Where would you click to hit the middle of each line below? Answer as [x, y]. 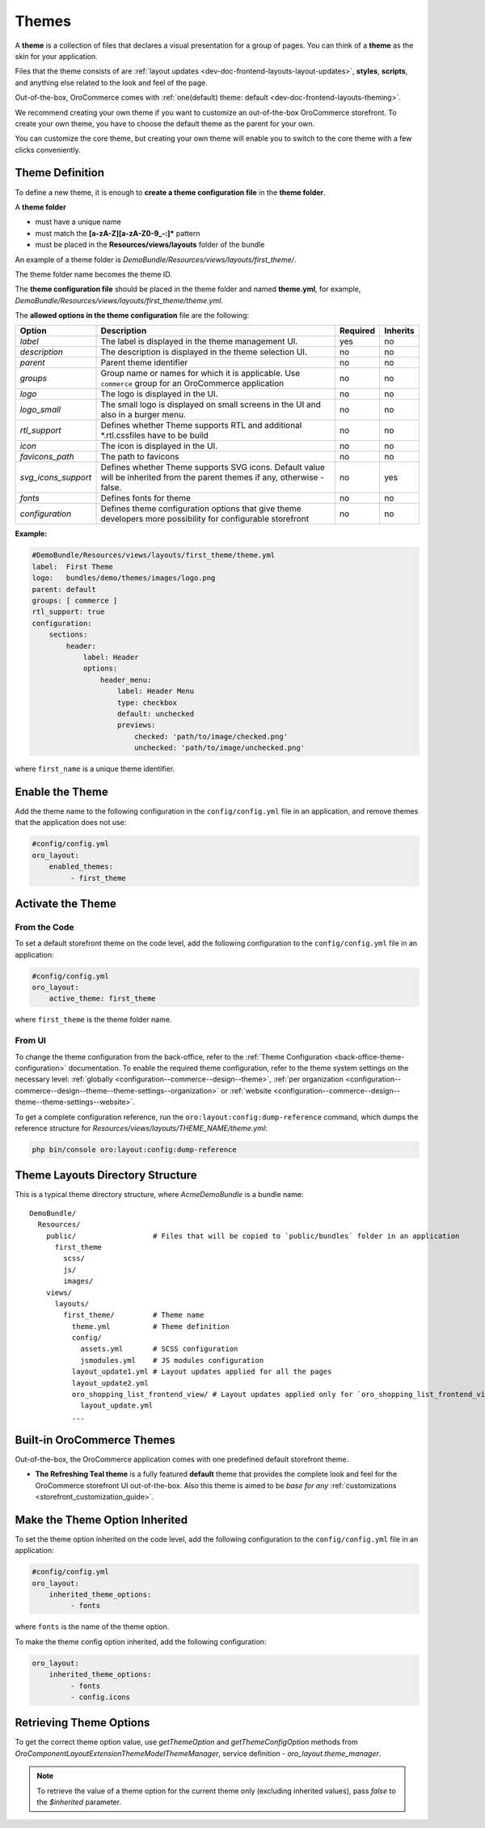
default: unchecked [156, 713]
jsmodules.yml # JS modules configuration [172, 1360]
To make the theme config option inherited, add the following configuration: [141, 1641]
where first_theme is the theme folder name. [93, 1020]
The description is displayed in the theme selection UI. [204, 352]
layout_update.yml [117, 1406]
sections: [68, 635]
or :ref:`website [247, 1090]
